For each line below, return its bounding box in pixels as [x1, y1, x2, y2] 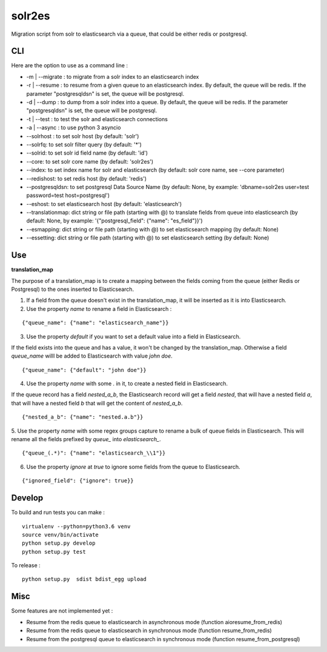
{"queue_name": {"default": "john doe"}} [22, 367, 147, 373]
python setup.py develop [22, 540, 96, 547]
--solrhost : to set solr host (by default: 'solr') [26, 132, 139, 139]
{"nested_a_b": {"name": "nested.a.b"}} [22, 414, 144, 421]
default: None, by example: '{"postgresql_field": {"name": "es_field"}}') [26, 217, 203, 224]
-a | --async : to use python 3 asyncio [26, 124, 121, 131]
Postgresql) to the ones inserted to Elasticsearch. [11, 285, 134, 293]
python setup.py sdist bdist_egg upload [22, 576, 147, 583]
